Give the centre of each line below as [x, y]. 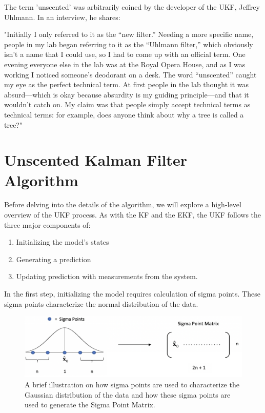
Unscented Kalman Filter [96, 160]
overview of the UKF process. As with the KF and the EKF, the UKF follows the [133, 215]
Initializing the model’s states [63, 242]
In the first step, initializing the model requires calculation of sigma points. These [132, 293]
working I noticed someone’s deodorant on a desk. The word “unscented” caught [130, 74]
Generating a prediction [54, 259]
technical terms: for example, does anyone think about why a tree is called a [124, 114]
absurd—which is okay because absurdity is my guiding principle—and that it [127, 94]
